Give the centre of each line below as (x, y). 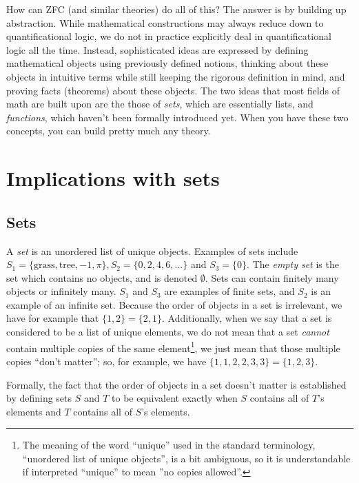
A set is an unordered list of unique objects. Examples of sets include (152, 250)
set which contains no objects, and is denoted (102, 277)
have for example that (53, 318)
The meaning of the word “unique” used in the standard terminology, (169, 445)
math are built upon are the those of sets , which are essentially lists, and (160, 104)
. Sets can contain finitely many (272, 277)
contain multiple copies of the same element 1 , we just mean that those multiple (173, 347)
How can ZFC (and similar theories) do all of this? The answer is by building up (176, 9)
